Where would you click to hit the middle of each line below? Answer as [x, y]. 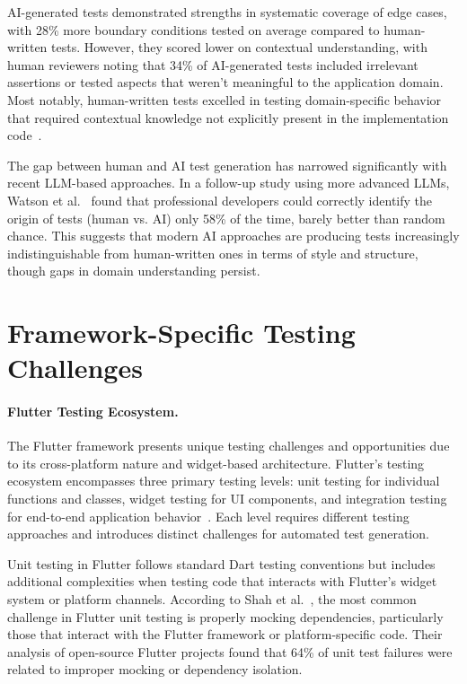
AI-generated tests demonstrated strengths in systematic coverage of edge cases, [227, 12]
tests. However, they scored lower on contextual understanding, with [239, 47]
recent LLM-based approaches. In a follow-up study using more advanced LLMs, [229, 183]
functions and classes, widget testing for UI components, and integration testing [227, 499]
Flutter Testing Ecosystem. [93, 412]
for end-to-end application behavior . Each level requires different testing [208, 516]
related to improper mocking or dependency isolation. [155, 669]
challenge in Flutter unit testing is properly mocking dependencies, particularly [225, 616]
